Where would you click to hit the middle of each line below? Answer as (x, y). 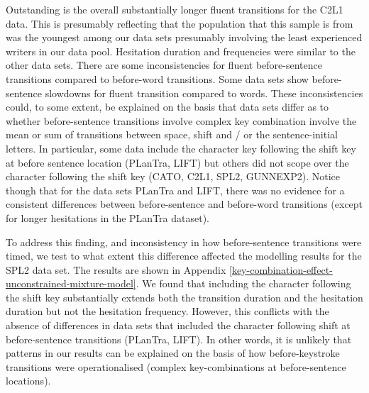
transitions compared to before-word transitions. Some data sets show (157, 78)
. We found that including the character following (243, 283)
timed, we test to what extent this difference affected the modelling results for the (184, 256)
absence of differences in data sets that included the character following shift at (178, 325)
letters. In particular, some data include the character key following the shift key (181, 148)
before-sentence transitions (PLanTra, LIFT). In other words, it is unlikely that (179, 339)
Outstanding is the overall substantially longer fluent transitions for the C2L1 (175, 9)
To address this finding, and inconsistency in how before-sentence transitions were (184, 242)
